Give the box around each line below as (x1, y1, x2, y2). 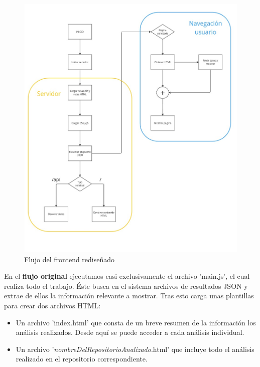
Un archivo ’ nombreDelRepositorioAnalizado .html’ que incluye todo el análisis (16, 343, 254, 354)
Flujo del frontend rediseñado (24, 254, 115, 264)
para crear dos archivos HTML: (4, 300, 101, 311)
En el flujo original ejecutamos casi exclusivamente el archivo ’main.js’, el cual (4, 271, 250, 281)
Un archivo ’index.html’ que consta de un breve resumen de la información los (16, 317, 256, 327)
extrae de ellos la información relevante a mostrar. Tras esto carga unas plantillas (4, 290, 254, 301)
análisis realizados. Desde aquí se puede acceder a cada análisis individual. (16, 327, 244, 337)
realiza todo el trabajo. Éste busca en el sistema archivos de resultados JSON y (4, 280, 248, 291)
